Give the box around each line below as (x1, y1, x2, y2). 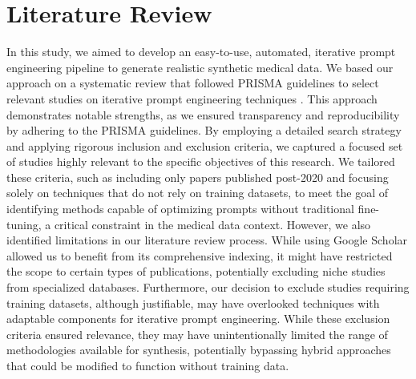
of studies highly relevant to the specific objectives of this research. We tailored (6, 153, 395, 170)
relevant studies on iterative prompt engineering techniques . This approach (6, 90, 378, 107)
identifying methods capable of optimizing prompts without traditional (6, 200, 354, 217)
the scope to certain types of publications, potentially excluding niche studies (6, 263, 386, 280)
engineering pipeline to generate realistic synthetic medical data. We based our (6, 58, 394, 75)
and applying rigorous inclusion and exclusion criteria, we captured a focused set (6, 137, 403, 154)
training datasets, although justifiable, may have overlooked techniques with (6, 294, 380, 311)
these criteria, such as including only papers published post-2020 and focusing (6, 168, 389, 185)
